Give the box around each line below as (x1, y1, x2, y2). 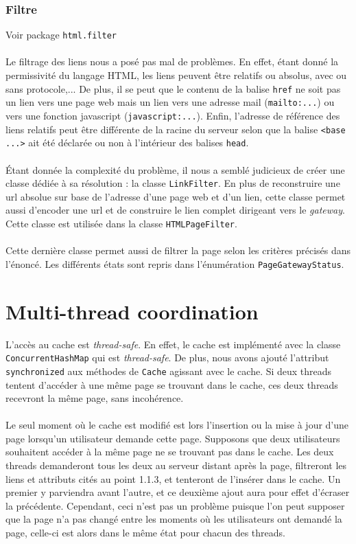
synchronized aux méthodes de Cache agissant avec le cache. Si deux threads (5, 363, 332, 378)
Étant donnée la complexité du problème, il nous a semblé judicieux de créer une (5, 162, 345, 177)
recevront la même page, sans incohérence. (5, 391, 184, 405)
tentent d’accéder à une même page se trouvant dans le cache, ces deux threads (5, 377, 338, 392)
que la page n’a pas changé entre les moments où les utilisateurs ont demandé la (5, 512, 342, 526)
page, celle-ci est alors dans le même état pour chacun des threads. (5, 525, 285, 540)
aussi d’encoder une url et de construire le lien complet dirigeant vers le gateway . (5, 203, 345, 217)
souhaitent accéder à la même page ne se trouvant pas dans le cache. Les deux (5, 444, 334, 459)
